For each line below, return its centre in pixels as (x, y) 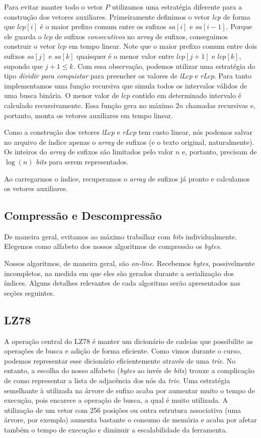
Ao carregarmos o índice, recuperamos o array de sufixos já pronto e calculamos (127, 178)
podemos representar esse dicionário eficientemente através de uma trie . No (120, 360)
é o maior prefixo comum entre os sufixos (103, 26)
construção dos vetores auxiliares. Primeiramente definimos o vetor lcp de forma (127, 16)
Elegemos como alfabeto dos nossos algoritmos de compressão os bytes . (113, 246)
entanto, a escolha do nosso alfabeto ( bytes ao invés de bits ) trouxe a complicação (129, 370)
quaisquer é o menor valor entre (125, 56)
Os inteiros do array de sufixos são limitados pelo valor (89, 152)
